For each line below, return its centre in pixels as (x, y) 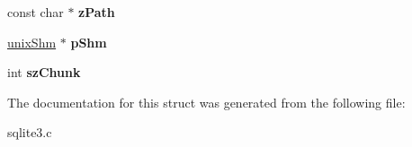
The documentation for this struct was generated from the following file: (206, 102)
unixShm (32, 42)
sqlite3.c (30, 132)
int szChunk (44, 72)
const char (36, 12)
